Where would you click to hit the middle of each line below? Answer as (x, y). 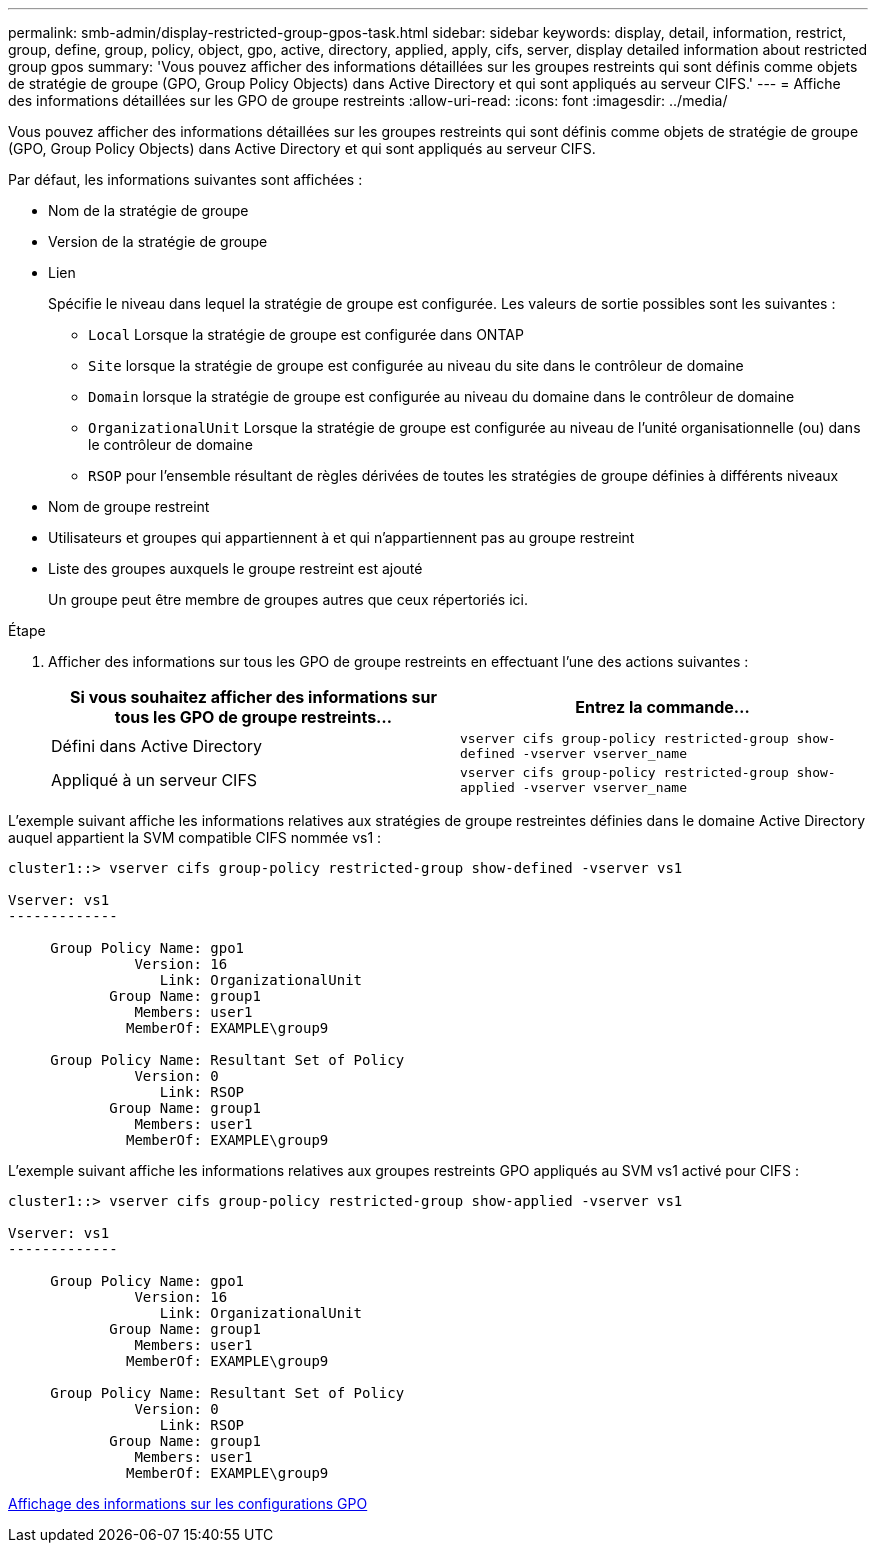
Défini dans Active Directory (157, 746)
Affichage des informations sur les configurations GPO (188, 1503)
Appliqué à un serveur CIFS (154, 780)
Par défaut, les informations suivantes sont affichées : (185, 179)
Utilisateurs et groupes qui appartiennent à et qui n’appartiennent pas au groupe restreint (341, 537)
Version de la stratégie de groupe (158, 241)
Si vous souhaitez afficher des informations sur (253, 697)
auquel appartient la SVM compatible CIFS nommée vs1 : (195, 837)
